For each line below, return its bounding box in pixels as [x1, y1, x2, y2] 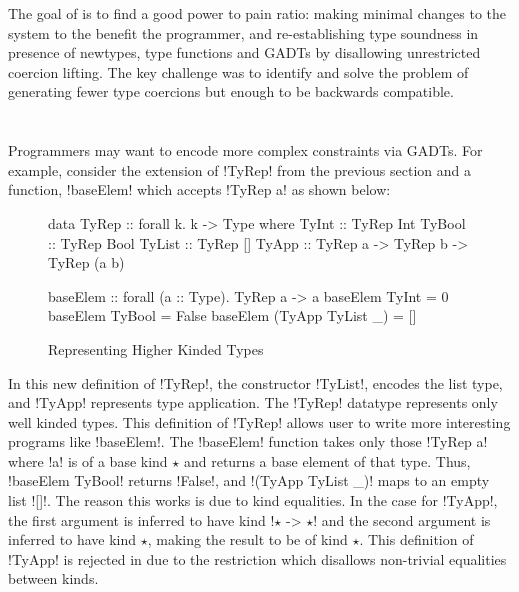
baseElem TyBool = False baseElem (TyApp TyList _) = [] [48, 305, 417, 326]
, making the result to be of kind [147, 529, 348, 550]
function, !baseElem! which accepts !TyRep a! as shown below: [8, 179, 391, 200]
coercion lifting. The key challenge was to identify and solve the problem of [8, 61, 469, 82]
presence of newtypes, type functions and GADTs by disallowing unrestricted [8, 42, 481, 63]
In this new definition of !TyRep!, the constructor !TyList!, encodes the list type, [8, 372, 503, 393]
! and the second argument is [313, 509, 491, 530]
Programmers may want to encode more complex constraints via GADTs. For [8, 140, 483, 161]
